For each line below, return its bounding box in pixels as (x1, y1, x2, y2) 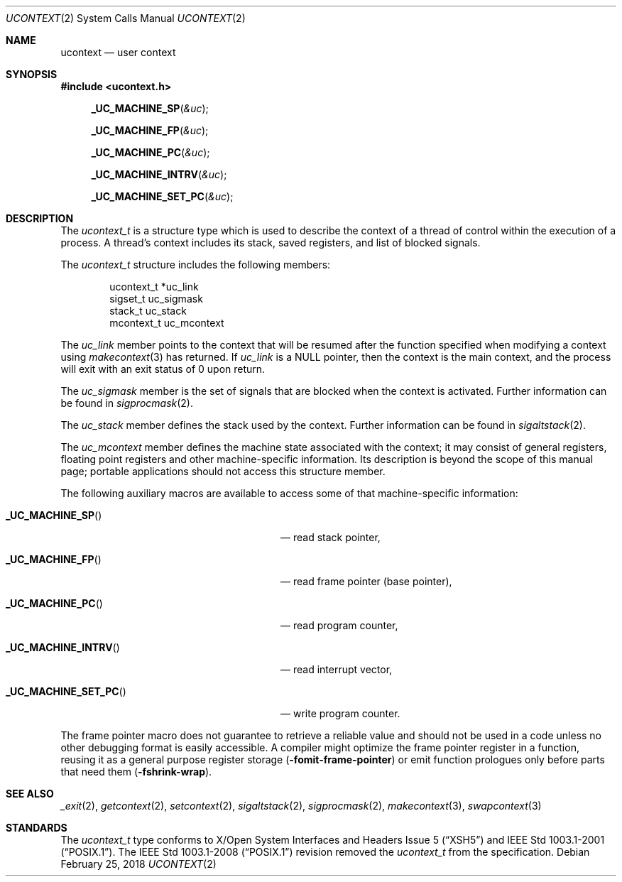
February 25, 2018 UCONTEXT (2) (60, 858, 217, 870)
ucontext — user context (60, 46, 176, 58)
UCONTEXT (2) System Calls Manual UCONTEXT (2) (6, 12, 246, 24)
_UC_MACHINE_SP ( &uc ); (91, 102, 209, 114)
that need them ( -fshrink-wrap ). (60, 766, 212, 778)
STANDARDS (6, 822, 67, 834)
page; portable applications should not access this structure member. (60, 465, 386, 477)
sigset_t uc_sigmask (109, 293, 203, 305)
